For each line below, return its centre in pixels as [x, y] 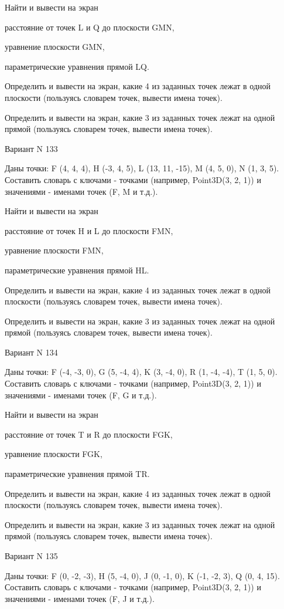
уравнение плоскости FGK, [54, 454]
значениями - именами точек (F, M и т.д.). [81, 191]
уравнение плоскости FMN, [54, 250]
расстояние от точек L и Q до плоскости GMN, [90, 27]
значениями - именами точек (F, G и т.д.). [81, 395]
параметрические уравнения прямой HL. [77, 270]
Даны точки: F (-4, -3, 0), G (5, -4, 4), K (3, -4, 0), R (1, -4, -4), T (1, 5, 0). [141, 372]
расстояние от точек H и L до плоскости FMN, [89, 230]
